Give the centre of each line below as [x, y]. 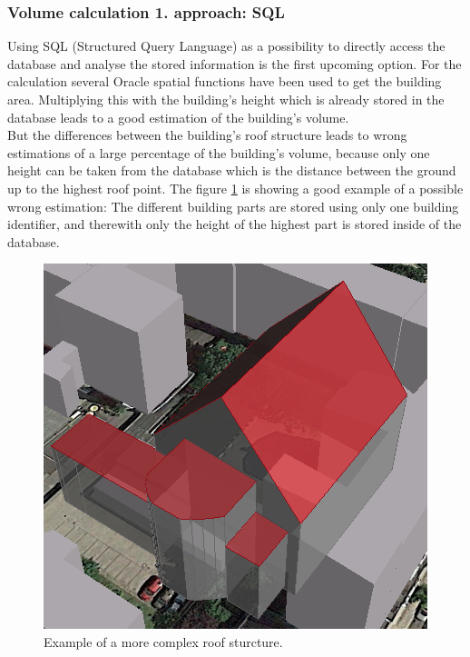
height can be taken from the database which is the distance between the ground [232, 170]
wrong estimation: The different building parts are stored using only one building [233, 206]
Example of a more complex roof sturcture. [163, 641]
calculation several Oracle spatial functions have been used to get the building [225, 81]
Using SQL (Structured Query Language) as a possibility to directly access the [226, 46]
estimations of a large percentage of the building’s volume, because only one [219, 152]
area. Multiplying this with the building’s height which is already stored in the [226, 99]
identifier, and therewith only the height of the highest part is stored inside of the [235, 224]
